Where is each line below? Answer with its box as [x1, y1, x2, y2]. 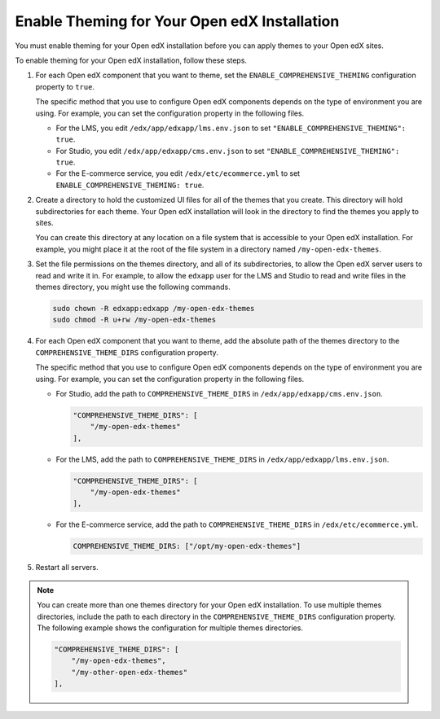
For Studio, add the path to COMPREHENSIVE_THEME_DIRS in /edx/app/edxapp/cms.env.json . [55, 388, 383, 398]
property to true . [35, 81, 95, 91]
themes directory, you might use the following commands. [35, 282, 231, 292]
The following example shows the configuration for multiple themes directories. [37, 623, 303, 633]
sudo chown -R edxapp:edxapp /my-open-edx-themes [52, 304, 255, 313]
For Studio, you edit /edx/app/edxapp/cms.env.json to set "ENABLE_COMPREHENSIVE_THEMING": [55, 146, 400, 156]
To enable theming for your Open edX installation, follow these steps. [15, 55, 248, 65]
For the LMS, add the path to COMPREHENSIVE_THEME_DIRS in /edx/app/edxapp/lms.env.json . [55, 454, 389, 464]
